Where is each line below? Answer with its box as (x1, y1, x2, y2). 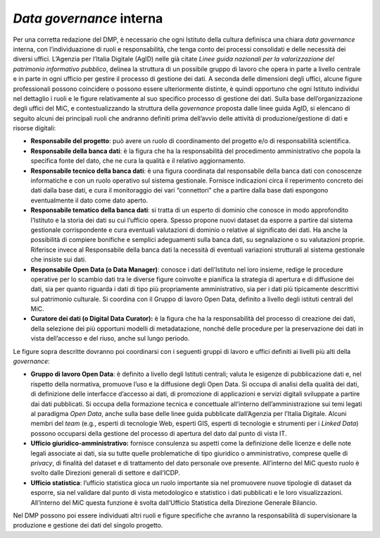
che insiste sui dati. (30, 255, 87, 264)
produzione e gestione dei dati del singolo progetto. (13, 521, 163, 530)
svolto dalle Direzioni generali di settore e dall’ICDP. (30, 469, 181, 477)
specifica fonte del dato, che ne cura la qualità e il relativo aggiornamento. (30, 157, 246, 165)
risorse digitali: (13, 124, 56, 133)
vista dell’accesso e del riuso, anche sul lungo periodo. (30, 334, 190, 343)
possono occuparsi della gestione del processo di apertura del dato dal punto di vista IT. (30, 429, 287, 437)
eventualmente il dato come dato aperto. (30, 196, 148, 204)
